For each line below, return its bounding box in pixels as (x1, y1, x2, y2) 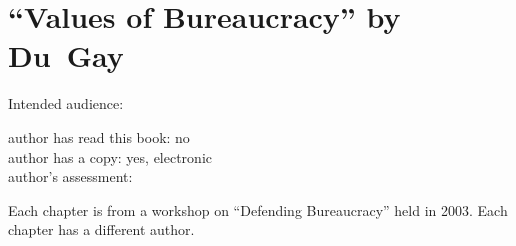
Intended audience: (8, 93, 124, 114)
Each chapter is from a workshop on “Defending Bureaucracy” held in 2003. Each (8, 199, 508, 220)
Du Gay (8, 35, 124, 76)
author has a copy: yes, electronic (8, 146, 212, 167)
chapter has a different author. (8, 219, 195, 240)
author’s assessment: (8, 166, 133, 187)
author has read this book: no (8, 126, 190, 147)
